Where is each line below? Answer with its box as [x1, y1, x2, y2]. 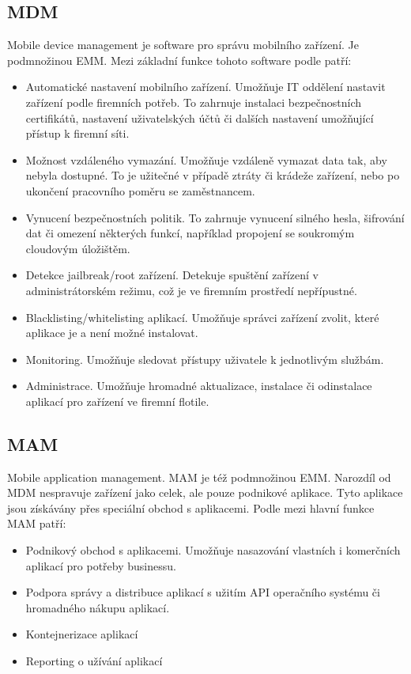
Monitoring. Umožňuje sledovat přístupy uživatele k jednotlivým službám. [25, 350, 384, 367]
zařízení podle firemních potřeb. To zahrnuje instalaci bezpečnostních [25, 93, 362, 110]
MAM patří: [7, 515, 66, 532]
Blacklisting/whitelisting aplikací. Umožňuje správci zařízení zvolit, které [25, 309, 379, 325]
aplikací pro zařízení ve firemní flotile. [25, 392, 209, 409]
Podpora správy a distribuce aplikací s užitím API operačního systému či [25, 584, 380, 600]
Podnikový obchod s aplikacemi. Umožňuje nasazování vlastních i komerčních [25, 542, 401, 559]
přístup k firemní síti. [25, 125, 130, 142]
